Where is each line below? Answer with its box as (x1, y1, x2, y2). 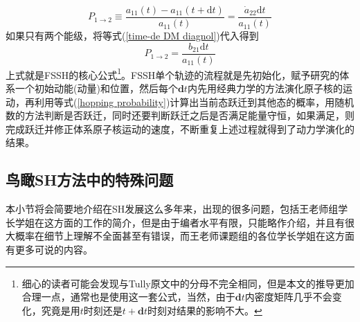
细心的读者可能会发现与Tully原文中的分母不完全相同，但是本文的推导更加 (21, 276, 354, 290)
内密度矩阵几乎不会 (244, 289, 332, 304)
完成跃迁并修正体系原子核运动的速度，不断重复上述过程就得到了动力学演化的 (6, 121, 354, 136)
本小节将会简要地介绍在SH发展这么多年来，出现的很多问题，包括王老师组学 (6, 202, 348, 216)
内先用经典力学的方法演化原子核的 (187, 80, 343, 95)
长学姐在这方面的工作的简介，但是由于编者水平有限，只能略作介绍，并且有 (6, 215, 345, 229)
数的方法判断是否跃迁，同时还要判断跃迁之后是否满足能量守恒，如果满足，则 (6, 108, 354, 123)
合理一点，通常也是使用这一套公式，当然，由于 (21, 289, 235, 304)
